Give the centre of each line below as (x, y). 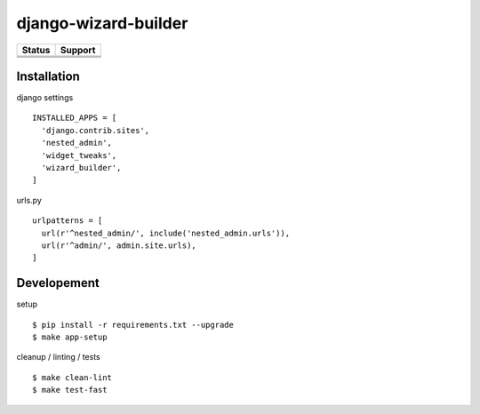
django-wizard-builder (102, 23)
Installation (48, 76)
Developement (58, 283)
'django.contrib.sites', (96, 130)
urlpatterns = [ (68, 221)
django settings (45, 98)
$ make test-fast (70, 390)
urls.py (29, 200)
